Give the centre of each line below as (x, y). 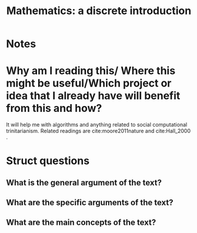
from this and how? (54, 109)
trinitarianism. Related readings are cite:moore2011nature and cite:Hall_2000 (98, 131)
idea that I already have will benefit (93, 96)
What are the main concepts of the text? (81, 223)
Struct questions (48, 161)
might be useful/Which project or (89, 83)
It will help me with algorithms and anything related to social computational (97, 125)
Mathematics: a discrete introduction (99, 11)
